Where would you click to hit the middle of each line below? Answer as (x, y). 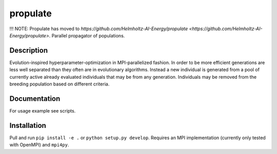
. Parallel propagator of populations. (87, 35)
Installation (28, 125)
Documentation (35, 98)
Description (29, 50)
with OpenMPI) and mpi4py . (39, 145)
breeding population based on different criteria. (60, 84)
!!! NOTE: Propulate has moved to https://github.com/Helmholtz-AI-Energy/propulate (99, 29)
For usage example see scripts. (43, 111)
